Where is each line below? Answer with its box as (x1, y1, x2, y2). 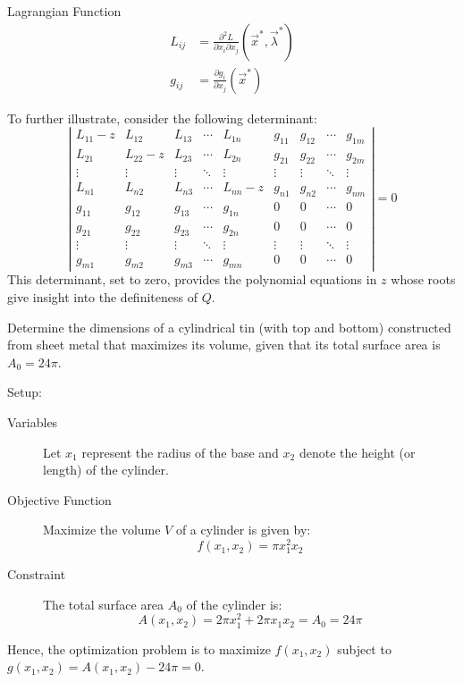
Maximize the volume (43, 520, 161, 539)
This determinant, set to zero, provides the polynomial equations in (7, 270, 377, 289)
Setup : (7, 383, 42, 401)
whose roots (391, 270, 456, 289)
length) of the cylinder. (43, 460, 169, 479)
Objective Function (7, 490, 112, 509)
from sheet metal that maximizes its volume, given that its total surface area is (7, 335, 441, 354)
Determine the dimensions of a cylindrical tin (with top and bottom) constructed (7, 317, 451, 336)
